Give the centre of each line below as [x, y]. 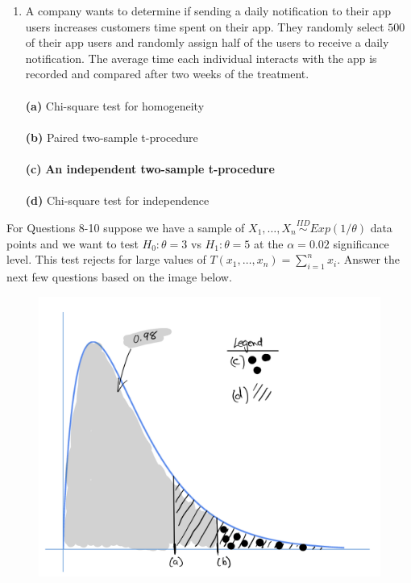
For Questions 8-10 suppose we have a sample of [126, 227]
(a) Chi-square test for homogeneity [115, 105]
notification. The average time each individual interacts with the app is [201, 58]
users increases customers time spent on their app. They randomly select [205, 26]
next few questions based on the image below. [119, 276]
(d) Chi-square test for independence [117, 200]
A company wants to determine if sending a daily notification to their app [208, 10]
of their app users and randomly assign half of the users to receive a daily [207, 42]
